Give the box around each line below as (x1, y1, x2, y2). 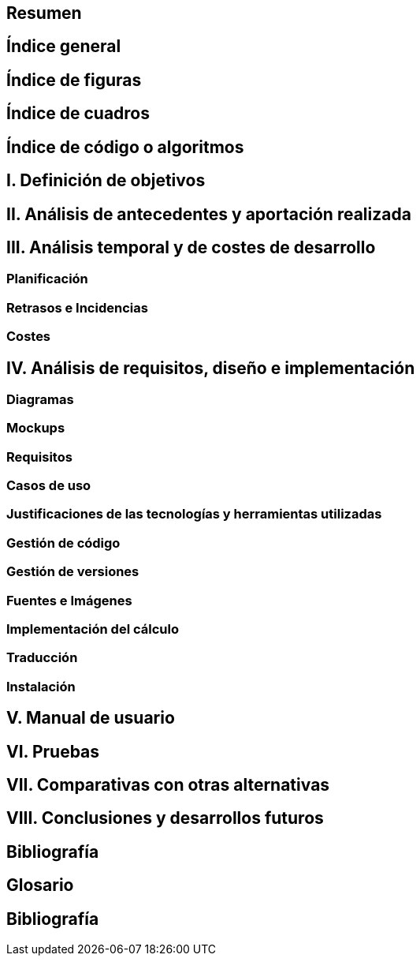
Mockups (6, 420, 65, 436)
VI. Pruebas (6, 741, 100, 762)
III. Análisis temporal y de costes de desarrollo (6, 237, 376, 257)
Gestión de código (6, 534, 121, 551)
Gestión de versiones (6, 563, 139, 580)
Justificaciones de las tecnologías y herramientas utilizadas (6, 506, 382, 522)
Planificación (6, 271, 88, 287)
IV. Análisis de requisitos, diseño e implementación (6, 357, 415, 378)
